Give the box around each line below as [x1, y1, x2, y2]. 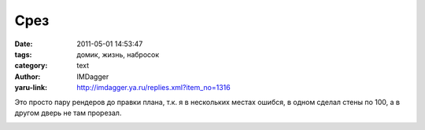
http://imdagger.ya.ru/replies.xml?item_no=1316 [76, 83, 231, 92]
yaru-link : [14, 83, 47, 92]
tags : [14, 49, 32, 59]
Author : [14, 71, 41, 81]
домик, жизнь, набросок [76, 49, 160, 59]
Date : [14, 39, 33, 49]
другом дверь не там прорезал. [14, 108, 122, 117]
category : [14, 61, 48, 70]
